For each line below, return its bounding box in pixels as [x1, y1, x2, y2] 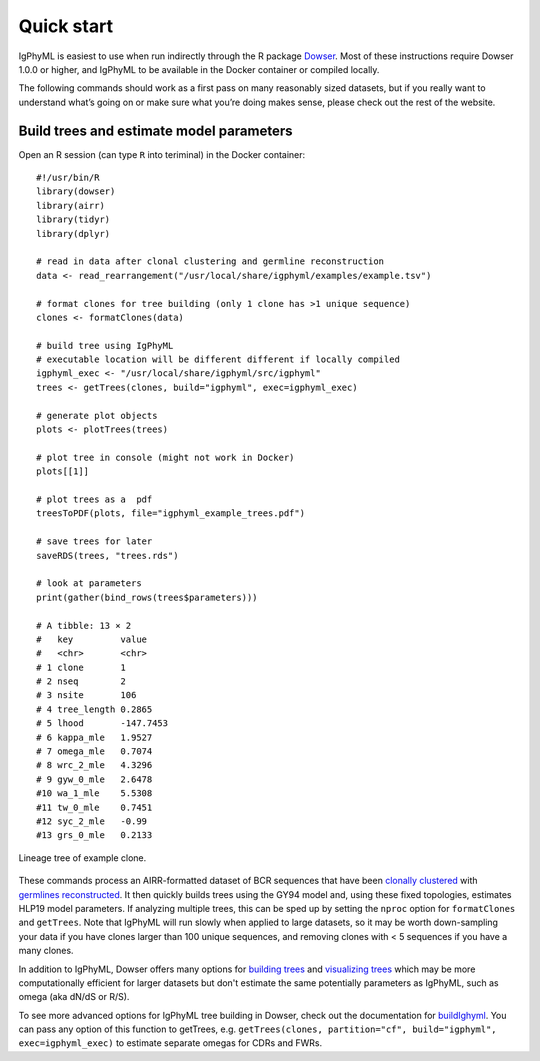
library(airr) [36, 200, 105, 211]
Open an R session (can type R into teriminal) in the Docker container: [18, 148, 306, 160]
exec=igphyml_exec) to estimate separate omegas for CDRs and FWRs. [18, 1037, 323, 1049]
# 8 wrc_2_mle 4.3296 [36, 760, 153, 771]
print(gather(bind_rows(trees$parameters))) [36, 591, 259, 603]
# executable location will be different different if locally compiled [36, 354, 400, 365]
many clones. [18, 945, 74, 957]
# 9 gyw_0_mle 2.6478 [36, 773, 153, 785]
